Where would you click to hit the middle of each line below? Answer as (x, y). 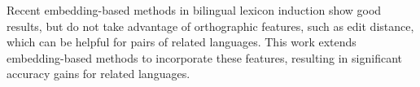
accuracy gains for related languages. (98, 74)
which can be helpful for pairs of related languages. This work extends (182, 42)
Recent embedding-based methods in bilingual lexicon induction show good (194, 10)
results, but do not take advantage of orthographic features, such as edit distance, (210, 26)
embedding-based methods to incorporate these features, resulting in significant (204, 57)
